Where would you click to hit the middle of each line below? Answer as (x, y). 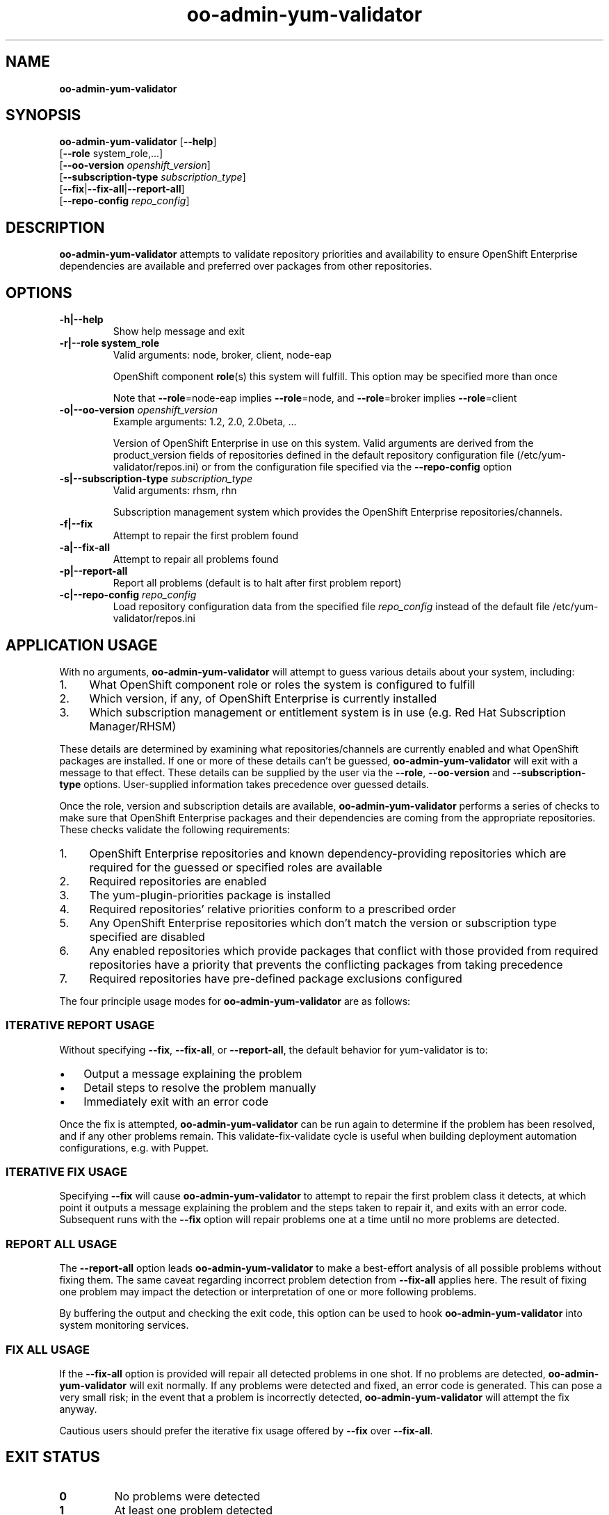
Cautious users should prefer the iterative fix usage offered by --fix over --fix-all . (246, 1430)
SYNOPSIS (43, 115)
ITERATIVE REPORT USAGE (80, 1025)
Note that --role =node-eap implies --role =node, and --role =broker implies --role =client (315, 398)
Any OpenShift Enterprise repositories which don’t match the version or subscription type (323, 923)
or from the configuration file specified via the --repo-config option (357, 467)
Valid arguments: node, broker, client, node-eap (222, 355)
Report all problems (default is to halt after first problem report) (257, 583)
